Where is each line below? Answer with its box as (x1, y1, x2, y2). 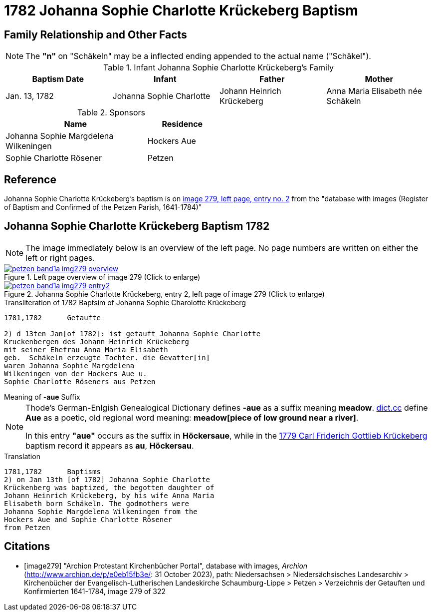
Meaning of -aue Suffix (4, 392, 80, 401)
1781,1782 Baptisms (4, 467, 101, 476)
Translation (4, 452, 40, 461)
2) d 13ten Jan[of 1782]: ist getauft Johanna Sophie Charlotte (4, 329, 261, 338)
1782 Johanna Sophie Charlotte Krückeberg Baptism (4, 2, 358, 19)
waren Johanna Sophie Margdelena (4, 361, 135, 370)
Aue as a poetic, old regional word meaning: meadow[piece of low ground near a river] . (25, 412, 359, 423)
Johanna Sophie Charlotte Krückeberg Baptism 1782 (4, 220, 270, 233)
